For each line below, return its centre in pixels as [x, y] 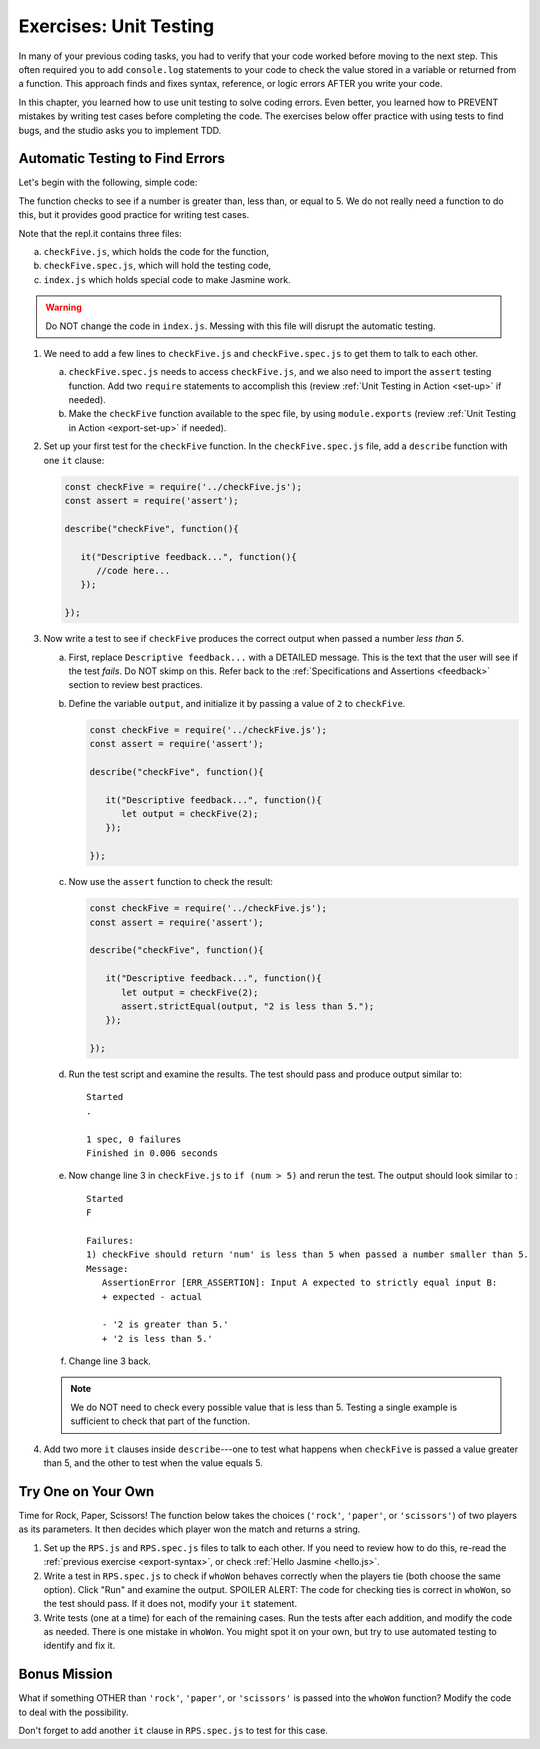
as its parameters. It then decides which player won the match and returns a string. [189, 1529]
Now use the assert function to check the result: [171, 882]
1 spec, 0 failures [134, 1139]
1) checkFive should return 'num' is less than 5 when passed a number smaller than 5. [308, 1254]
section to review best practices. [136, 685]
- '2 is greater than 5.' [165, 1324]
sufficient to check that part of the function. [160, 1421]
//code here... [133, 570]
